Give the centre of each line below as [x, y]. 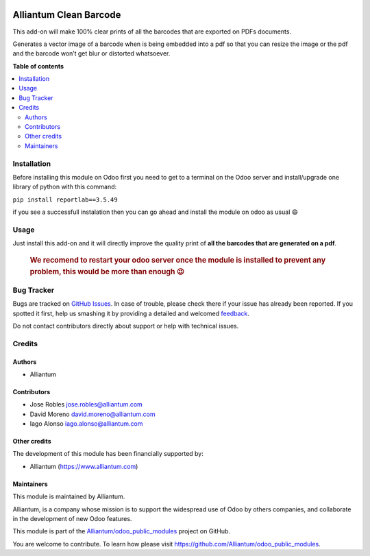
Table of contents [38, 66]
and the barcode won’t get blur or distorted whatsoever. [91, 53]
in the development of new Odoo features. [72, 519]
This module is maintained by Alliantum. [69, 496]
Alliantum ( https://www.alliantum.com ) [84, 466]
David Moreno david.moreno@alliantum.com [92, 414]
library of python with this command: [65, 187]
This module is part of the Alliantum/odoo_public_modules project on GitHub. [122, 531]
